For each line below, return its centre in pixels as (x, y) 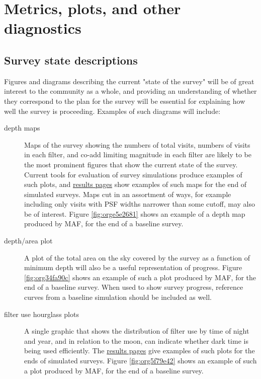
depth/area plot (28, 241)
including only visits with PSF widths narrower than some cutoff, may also (140, 204)
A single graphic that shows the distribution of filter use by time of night (137, 331)
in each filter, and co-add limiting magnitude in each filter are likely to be (138, 154)
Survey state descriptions (71, 60)
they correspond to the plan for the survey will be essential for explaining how (125, 101)
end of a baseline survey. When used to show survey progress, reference (134, 287)
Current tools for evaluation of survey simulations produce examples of (133, 174)
